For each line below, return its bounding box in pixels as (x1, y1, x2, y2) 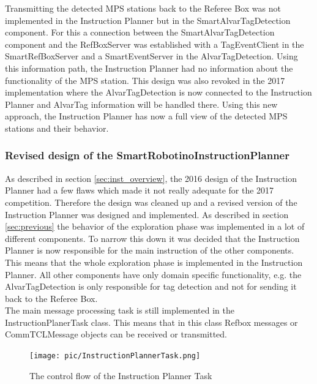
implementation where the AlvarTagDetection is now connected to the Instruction (5, 86, 312, 99)
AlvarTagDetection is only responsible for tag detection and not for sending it (5, 280, 297, 293)
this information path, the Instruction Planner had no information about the (5, 61, 293, 74)
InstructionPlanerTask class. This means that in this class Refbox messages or (5, 315, 298, 328)
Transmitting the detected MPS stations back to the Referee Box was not (5, 2, 281, 14)
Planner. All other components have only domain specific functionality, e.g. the (5, 268, 302, 280)
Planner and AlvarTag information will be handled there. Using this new (5, 97, 278, 110)
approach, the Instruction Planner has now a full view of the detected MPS (5, 110, 288, 122)
